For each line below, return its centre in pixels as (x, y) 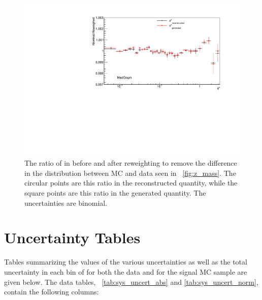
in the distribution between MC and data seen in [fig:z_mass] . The (130, 173)
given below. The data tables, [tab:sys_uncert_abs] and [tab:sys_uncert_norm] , (131, 282)
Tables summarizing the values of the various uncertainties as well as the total (126, 262)
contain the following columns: (52, 292)
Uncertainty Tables (72, 237)
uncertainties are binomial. (66, 202)
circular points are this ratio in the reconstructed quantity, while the (131, 183)
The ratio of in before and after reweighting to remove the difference (131, 163)
